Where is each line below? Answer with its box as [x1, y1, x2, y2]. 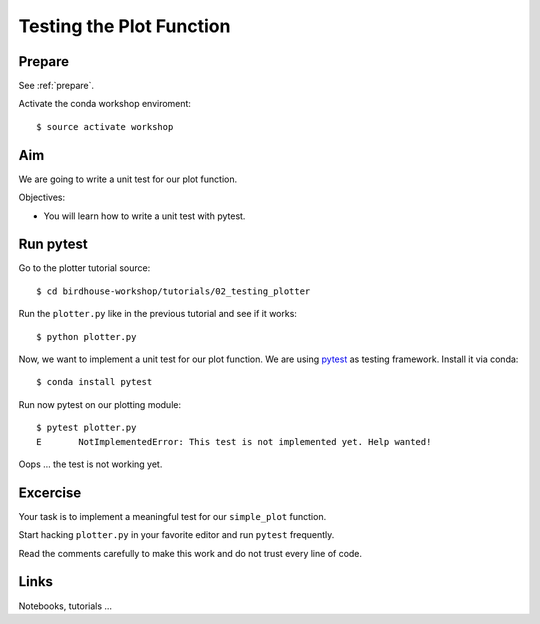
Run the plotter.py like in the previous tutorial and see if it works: [18, 308, 297, 320]
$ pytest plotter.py [36, 422, 137, 434]
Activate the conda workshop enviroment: [18, 98, 192, 110]
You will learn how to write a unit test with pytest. [43, 210, 246, 222]
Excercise [18, 484, 82, 501]
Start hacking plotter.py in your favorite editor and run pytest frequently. [18, 529, 335, 541]
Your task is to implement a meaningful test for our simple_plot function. [18, 510, 327, 522]
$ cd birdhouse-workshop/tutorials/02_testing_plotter [36, 285, 311, 297]
